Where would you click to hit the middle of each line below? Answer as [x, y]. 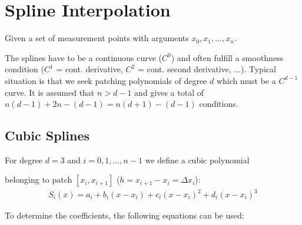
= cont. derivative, [89, 69]
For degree [24, 159]
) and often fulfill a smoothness [227, 57]
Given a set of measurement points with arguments [97, 38]
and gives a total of [169, 92]
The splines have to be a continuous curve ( [84, 57]
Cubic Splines [47, 135]
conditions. [219, 104]
